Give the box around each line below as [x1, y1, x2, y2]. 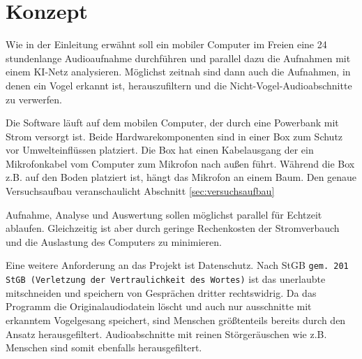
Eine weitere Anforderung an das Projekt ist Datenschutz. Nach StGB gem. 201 [6, 258, 349, 272]
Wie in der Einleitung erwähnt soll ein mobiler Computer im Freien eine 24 [6, 37, 327, 52]
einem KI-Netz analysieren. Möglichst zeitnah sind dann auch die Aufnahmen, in [6, 64, 351, 79]
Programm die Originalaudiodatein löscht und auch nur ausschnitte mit [6, 299, 312, 314]
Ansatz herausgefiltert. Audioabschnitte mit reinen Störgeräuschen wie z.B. [6, 326, 327, 341]
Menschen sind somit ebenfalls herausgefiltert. [6, 340, 202, 355]
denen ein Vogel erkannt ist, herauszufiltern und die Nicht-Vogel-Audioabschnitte [6, 78, 352, 92]
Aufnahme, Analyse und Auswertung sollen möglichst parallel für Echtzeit [6, 207, 322, 221]
